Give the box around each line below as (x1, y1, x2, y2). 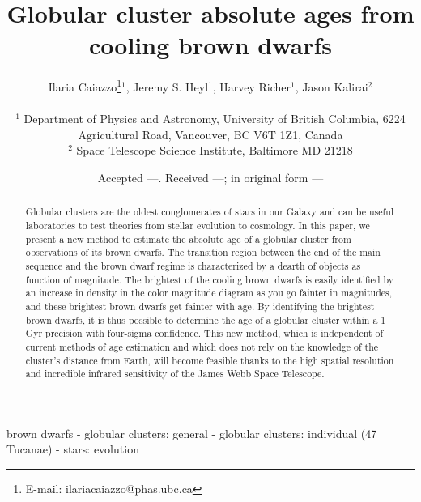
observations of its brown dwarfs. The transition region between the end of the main (25, 245, 381, 259)
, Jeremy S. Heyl (125, 78, 209, 95)
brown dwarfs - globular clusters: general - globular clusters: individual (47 (6, 424, 377, 441)
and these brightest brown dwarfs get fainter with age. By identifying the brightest (25, 299, 375, 313)
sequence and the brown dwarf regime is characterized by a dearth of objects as (25, 258, 361, 272)
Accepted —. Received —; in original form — (97, 168, 324, 185)
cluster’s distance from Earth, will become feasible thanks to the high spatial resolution (25, 353, 394, 367)
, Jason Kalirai (295, 78, 368, 95)
